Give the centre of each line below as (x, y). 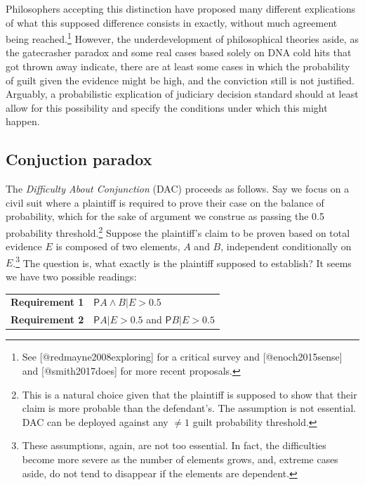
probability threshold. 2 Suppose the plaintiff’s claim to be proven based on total (178, 231)
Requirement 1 (47, 302)
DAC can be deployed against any (95, 421)
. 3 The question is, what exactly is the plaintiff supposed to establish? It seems (182, 261)
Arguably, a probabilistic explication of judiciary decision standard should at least (182, 94)
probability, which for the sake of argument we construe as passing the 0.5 (165, 216)
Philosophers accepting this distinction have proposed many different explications (181, 8)
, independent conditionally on (286, 246)
